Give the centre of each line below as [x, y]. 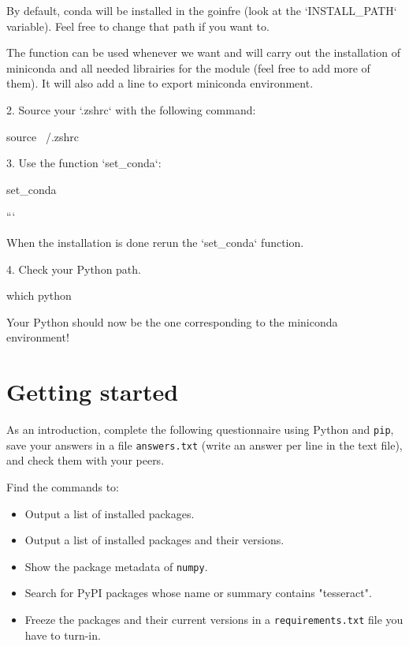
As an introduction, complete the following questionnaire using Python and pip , [200, 429]
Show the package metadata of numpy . [116, 566]
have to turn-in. [63, 635]
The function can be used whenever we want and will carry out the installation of [203, 52]
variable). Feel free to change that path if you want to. [138, 26]
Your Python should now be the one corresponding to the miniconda [172, 321]
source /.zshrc [43, 136]
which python [39, 295]
